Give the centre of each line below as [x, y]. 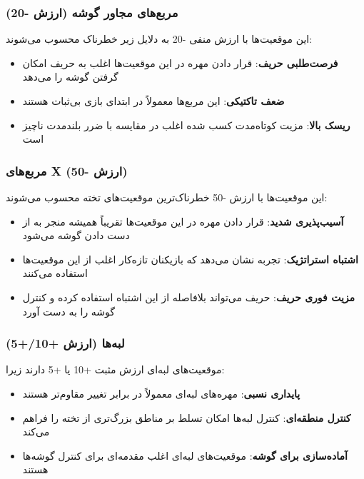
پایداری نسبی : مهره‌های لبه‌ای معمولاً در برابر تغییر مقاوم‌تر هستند [161, 393]
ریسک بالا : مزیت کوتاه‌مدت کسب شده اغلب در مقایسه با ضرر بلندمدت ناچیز [186, 125]
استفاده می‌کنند [55, 273]
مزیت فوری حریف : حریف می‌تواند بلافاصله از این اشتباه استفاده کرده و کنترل [189, 297]
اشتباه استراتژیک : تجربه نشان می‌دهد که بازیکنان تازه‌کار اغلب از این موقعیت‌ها [190, 259]
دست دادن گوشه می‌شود [76, 235]
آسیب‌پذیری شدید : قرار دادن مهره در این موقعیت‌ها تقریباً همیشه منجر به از [183, 221]
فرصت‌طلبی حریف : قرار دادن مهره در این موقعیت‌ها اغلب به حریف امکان [180, 62]
